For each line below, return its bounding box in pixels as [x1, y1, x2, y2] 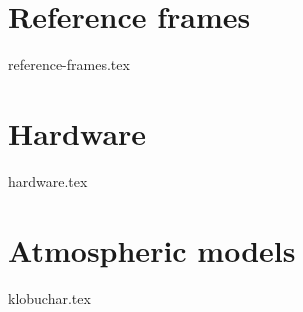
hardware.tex [8, 170, 88, 191]
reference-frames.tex [8, 54, 130, 75]
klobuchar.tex [8, 287, 91, 308]
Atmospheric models [8, 229, 296, 270]
